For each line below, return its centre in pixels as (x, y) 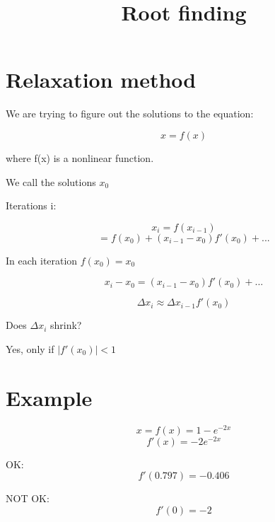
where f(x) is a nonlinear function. (80, 157)
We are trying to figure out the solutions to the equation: (130, 114)
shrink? (66, 325)
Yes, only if (30, 348)
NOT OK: (28, 498)
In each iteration (42, 260)
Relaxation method (101, 80)
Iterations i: (31, 205)
